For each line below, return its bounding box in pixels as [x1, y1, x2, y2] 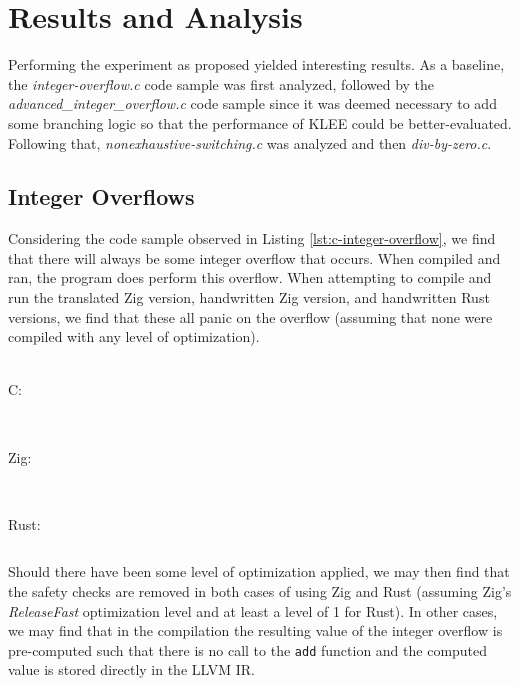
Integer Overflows [8, 181, 195, 212]
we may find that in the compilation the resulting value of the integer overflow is [8, 620, 503, 641]
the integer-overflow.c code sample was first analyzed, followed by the [8, 73, 435, 94]
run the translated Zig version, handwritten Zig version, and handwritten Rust [8, 287, 490, 308]
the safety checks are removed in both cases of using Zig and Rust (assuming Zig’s [8, 581, 512, 602]
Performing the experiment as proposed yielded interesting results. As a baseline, [8, 54, 505, 75]
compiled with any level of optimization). [8, 326, 260, 347]
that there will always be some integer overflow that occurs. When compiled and [8, 247, 501, 268]
